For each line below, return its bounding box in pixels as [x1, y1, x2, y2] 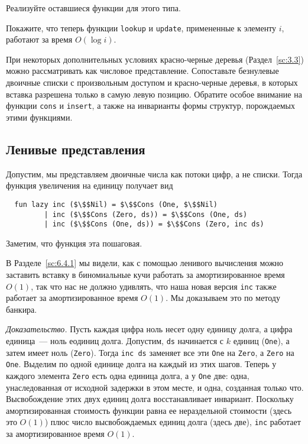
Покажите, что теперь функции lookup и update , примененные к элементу [6, 21, 277, 34]
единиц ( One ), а [233, 335, 290, 347]
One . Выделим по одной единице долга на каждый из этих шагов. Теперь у [6, 358, 277, 370]
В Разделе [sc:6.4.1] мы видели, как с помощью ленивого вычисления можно [6, 257, 284, 269]
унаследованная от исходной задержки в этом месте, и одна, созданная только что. [6, 381, 304, 393]
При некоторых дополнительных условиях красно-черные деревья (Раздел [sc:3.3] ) [6, 53, 304, 65]
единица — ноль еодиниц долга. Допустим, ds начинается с [6, 335, 224, 347]
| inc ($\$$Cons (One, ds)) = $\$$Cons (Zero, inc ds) [44, 220, 264, 229]
